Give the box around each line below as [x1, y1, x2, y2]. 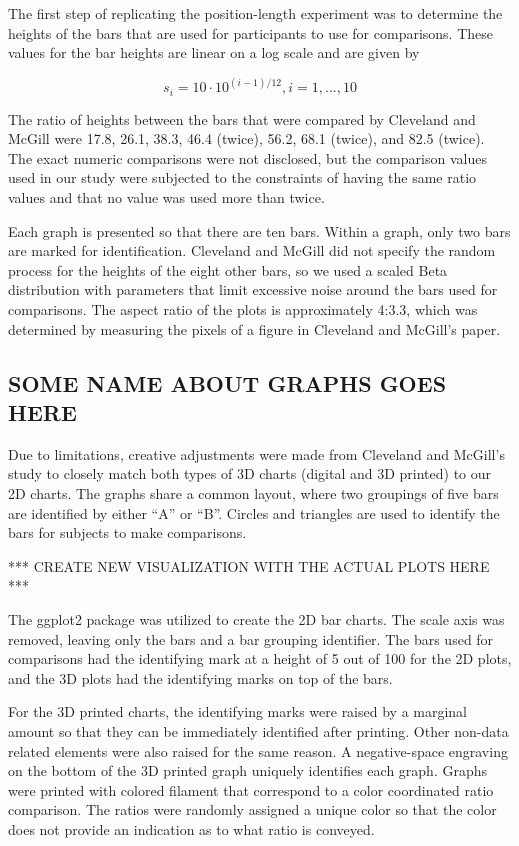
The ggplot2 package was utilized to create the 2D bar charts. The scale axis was [8, 608, 505, 629]
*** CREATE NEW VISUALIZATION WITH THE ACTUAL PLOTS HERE [8, 555, 490, 576]
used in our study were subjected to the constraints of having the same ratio [8, 167, 477, 188]
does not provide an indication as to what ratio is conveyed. [8, 818, 375, 839]
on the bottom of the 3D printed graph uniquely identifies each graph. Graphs [8, 760, 487, 781]
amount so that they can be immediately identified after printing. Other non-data [8, 720, 509, 741]
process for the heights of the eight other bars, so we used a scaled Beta [8, 259, 448, 280]
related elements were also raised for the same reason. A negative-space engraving [8, 740, 508, 761]
